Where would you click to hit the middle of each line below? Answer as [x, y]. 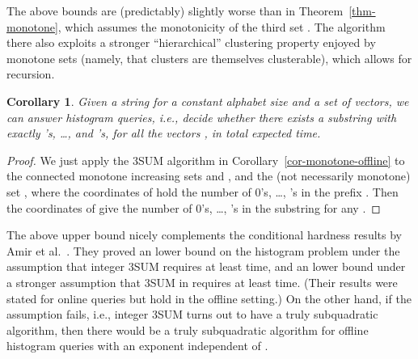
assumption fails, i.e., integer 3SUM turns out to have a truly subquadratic [192, 314]
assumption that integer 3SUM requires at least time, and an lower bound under [206, 266]
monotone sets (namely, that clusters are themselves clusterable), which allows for [209, 58]
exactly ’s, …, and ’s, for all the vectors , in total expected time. [164, 133]
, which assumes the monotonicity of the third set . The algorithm [222, 26]
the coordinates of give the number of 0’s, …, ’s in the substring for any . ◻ [194, 207]
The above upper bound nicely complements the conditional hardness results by [204, 235]
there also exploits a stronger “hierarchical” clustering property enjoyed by [191, 42]
